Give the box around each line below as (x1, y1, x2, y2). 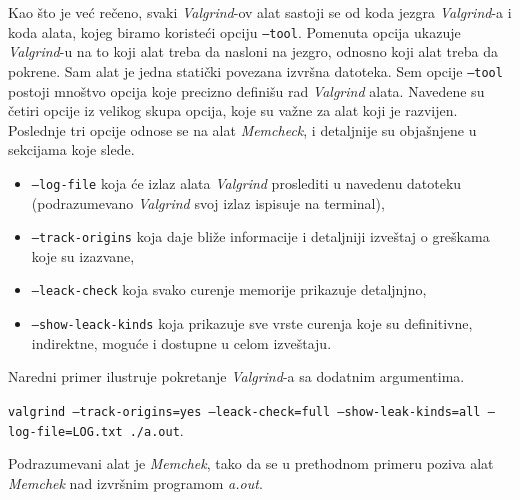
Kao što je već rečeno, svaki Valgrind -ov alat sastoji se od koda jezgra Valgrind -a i (8, 2, 512, 22)
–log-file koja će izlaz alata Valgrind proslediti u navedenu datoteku (31, 172, 462, 193)
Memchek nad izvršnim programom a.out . (8, 472, 263, 493)
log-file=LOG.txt (8, 424, 123, 439)
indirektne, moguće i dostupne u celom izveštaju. (31, 332, 332, 353)
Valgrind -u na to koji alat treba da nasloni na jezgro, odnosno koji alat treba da (8, 41, 498, 62)
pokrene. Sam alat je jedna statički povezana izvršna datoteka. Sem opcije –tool (8, 60, 503, 81)
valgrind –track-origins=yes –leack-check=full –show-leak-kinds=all (8, 404, 481, 419)
